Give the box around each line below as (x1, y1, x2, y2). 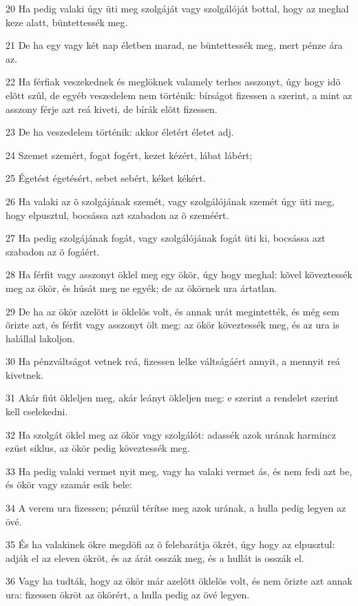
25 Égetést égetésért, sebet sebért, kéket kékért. (6, 171, 206, 185)
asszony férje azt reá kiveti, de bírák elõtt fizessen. (6, 101, 218, 116)
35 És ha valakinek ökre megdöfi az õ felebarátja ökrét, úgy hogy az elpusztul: (6, 537, 335, 552)
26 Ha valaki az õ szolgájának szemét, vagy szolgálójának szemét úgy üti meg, (6, 194, 335, 208)
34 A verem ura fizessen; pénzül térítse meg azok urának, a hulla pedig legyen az (6, 501, 346, 515)
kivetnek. (6, 367, 44, 382)
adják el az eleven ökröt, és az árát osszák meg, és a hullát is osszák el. (6, 550, 304, 565)
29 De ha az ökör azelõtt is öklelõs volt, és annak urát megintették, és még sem (6, 304, 339, 318)
